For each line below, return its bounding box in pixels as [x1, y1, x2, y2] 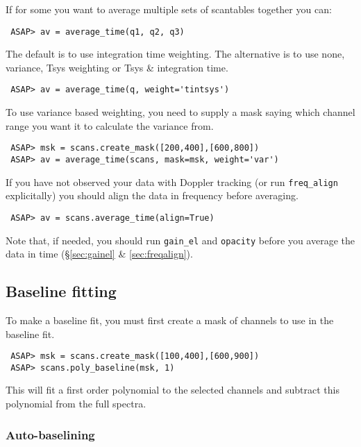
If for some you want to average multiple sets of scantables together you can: [6, 2, 332, 16]
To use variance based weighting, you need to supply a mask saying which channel [6, 105, 355, 119]
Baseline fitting [6, 280, 117, 302]
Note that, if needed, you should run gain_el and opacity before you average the [6, 233, 355, 247]
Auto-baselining [6, 425, 95, 443]
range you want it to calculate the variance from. [6, 118, 214, 133]
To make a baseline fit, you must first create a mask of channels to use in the [6, 312, 334, 327]
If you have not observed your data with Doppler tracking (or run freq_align [6, 174, 338, 189]
